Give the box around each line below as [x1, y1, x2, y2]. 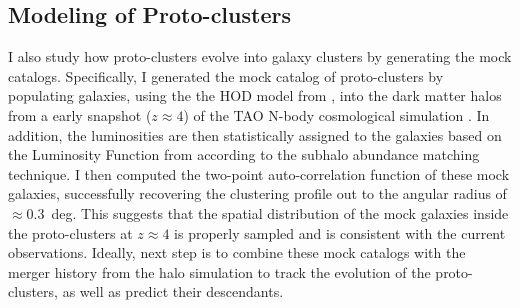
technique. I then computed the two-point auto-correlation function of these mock [8, 163, 510, 184]
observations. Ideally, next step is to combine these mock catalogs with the [8, 242, 466, 263]
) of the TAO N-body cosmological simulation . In [183, 104, 490, 125]
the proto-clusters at [8, 222, 133, 243]
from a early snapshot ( [8, 104, 152, 125]
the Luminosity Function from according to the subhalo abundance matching [8, 144, 480, 165]
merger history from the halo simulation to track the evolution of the [8, 261, 431, 282]
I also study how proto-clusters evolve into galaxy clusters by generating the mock [8, 46, 512, 67]
